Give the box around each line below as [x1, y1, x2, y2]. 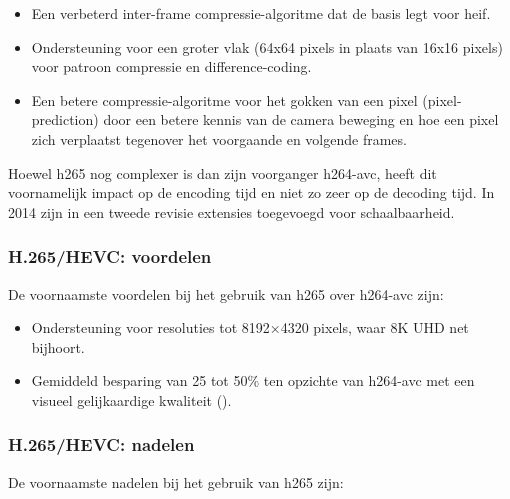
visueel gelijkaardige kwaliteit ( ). [31, 389, 232, 410]
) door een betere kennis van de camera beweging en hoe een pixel [93, 109, 499, 130]
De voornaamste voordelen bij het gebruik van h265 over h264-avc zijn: [8, 283, 444, 304]
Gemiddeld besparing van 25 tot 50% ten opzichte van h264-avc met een [31, 370, 475, 391]
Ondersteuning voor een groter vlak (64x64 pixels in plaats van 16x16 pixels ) [31, 36, 503, 57]
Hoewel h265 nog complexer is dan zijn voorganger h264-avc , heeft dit [8, 162, 437, 183]
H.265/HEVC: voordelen [8, 244, 212, 269]
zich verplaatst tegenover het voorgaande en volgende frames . [31, 128, 407, 149]
